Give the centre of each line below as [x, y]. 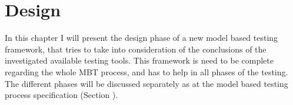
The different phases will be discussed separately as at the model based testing [146, 83]
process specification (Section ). [61, 95]
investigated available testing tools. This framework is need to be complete [139, 60]
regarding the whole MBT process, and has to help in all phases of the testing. [146, 71]
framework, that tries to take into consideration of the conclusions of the [136, 49]
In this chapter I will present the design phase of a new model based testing [141, 38]
